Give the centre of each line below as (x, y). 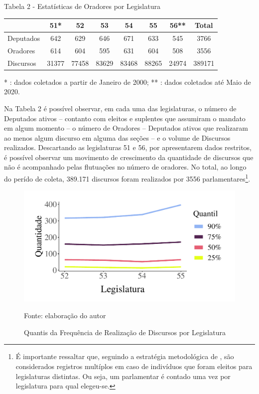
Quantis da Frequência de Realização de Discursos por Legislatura (125, 332)
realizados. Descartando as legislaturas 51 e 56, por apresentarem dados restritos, (128, 147)
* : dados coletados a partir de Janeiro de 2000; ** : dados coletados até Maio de (128, 82)
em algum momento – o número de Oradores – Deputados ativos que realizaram (126, 128)
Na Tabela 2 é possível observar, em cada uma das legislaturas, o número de (120, 108)
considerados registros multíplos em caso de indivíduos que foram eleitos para (134, 366)
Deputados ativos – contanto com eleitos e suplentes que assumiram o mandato (125, 118)
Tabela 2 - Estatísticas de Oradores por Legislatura (82, 6)
